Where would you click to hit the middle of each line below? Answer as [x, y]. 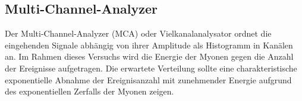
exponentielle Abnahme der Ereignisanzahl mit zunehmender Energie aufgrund [148, 79]
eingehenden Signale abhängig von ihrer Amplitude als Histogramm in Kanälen [149, 45]
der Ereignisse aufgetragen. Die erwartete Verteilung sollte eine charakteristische [151, 68]
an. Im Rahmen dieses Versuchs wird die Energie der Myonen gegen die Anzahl [149, 56]
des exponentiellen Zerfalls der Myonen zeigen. [89, 91]
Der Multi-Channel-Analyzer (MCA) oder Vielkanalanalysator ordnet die [138, 33]
